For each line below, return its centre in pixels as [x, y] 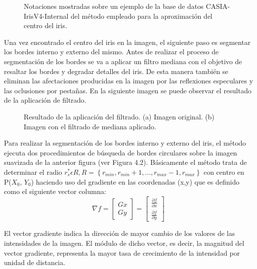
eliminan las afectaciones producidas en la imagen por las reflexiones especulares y [128, 81]
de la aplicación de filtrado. [45, 100]
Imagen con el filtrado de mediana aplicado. [90, 126]
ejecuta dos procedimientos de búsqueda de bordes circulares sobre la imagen [121, 152]
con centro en [224, 172]
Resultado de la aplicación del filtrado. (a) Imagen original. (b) [119, 116]
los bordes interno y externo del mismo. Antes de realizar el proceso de [111, 52]
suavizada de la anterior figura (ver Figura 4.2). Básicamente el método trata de [126, 162]
